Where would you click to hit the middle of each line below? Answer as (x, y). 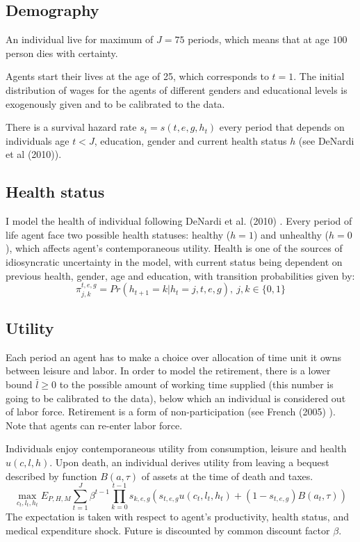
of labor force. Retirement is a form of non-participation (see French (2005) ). (171, 412)
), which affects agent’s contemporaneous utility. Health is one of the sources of (174, 248)
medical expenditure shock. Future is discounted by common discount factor (168, 530)
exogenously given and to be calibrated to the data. (115, 103)
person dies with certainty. (62, 53)
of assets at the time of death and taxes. (227, 476)
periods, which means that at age (259, 39)
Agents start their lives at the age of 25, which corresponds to (137, 76)
